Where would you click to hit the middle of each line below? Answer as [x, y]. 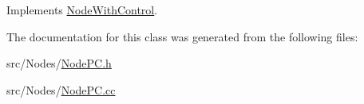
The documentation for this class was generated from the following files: [182, 36]
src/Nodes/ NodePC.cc [61, 89]
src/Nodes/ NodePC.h [59, 63]
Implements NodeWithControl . [82, 10]
